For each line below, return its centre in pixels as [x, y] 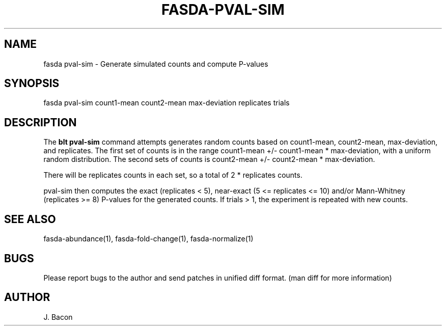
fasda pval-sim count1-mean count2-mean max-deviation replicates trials [166, 103]
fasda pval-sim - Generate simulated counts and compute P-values [156, 64]
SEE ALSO [30, 219]
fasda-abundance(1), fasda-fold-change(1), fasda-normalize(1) [148, 239]
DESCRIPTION [40, 122]
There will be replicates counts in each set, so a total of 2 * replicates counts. [173, 175]
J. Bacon [58, 317]
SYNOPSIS [32, 84]
